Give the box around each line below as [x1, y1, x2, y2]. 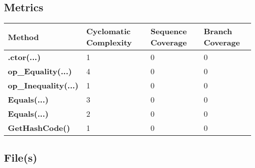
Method [8, 31, 39, 42]
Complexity [86, 37, 132, 48]
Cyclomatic [86, 25, 131, 37]
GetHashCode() [8, 122, 70, 134]
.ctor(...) [8, 51, 41, 63]
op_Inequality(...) [8, 80, 79, 91]
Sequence [151, 25, 187, 37]
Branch [204, 25, 232, 37]
